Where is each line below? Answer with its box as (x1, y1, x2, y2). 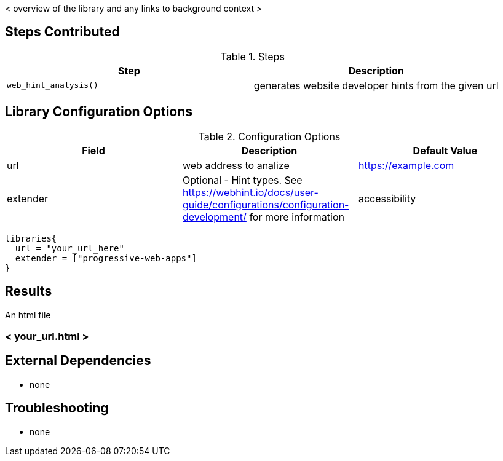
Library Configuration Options (5, 104, 193, 120)
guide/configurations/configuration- (182, 198, 349, 211)
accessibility (358, 192, 416, 205)
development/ (182, 210, 247, 223)
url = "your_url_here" (15, 243, 124, 253)
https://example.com (358, 159, 454, 171)
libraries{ (5, 233, 57, 243)
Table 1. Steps (220, 50, 285, 63)
